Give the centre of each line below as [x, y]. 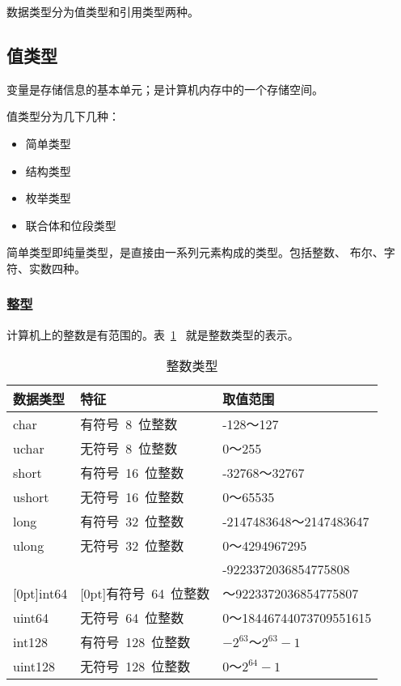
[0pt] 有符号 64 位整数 [145, 594]
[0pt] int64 [40, 593]
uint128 [34, 666]
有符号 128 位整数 [135, 642]
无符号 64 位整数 [132, 618]
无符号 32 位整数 [132, 546]
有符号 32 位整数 [132, 522]
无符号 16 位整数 [132, 497]
